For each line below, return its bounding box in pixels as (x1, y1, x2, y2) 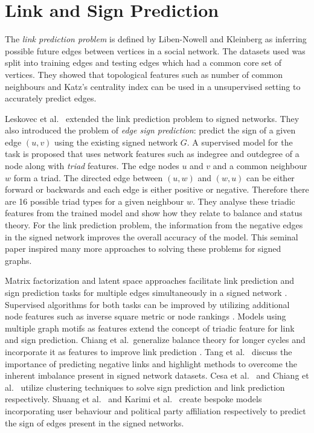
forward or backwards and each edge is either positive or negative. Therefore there (5, 183, 309, 196)
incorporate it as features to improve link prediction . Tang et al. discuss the (5, 345, 292, 358)
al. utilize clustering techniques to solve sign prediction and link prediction (5, 380, 285, 393)
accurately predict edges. (5, 92, 97, 104)
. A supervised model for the (187, 135, 293, 148)
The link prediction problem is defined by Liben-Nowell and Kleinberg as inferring (5, 33, 307, 45)
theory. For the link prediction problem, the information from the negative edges (5, 219, 303, 231)
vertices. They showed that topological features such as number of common (5, 68, 283, 80)
